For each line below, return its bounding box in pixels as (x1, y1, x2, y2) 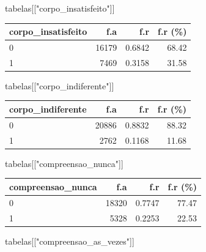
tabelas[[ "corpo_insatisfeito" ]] (5, 2, 115, 14)
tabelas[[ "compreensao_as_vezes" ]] (5, 234, 134, 247)
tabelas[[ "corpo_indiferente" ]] (5, 79, 114, 92)
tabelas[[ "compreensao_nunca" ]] (5, 157, 123, 169)
